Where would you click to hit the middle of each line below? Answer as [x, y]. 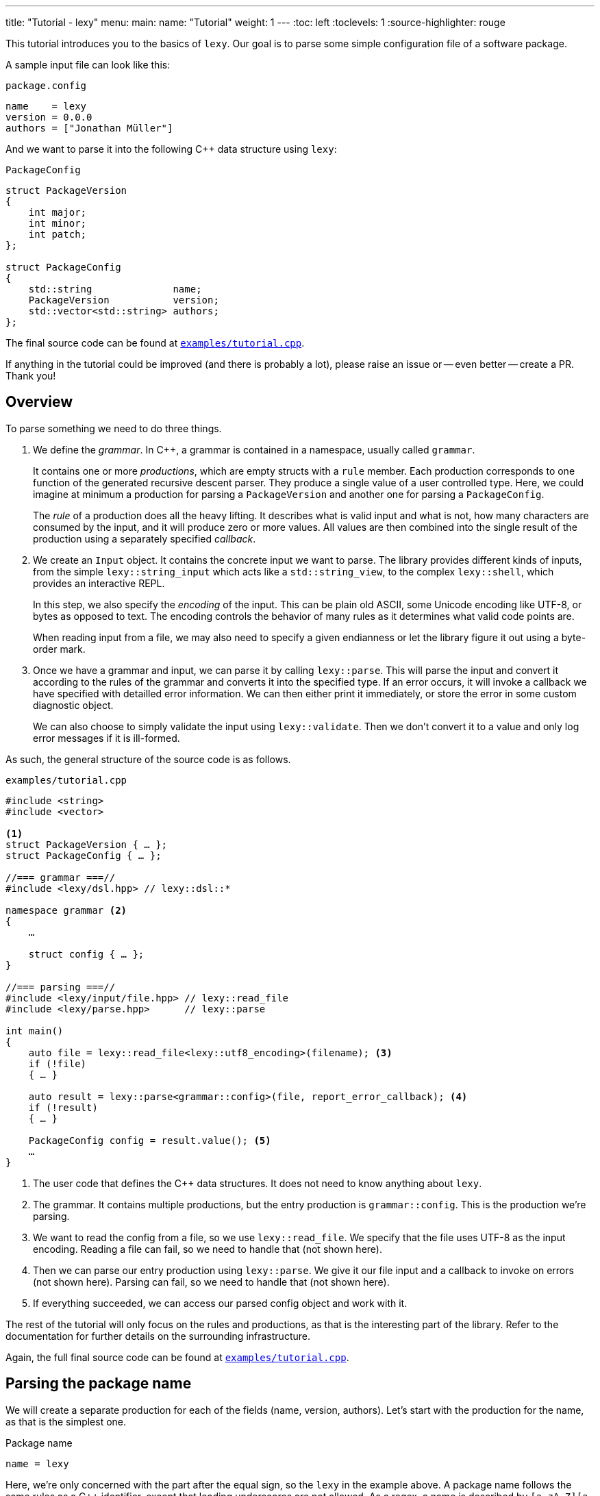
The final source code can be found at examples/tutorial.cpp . [155, 343]
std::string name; [115, 289]
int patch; [58, 234]
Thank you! [31, 376]
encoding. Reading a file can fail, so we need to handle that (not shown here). [208, 1249]
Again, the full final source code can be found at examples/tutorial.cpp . [177, 1357]
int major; [58, 212]
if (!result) [63, 1107]
